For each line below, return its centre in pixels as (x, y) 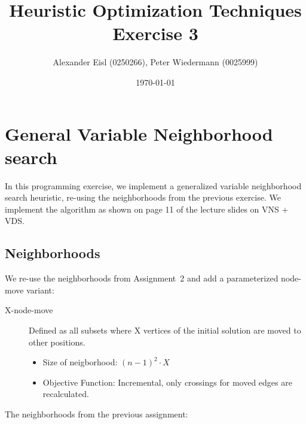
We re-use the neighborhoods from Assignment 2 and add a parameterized (142, 278)
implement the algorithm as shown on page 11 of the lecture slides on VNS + (147, 209)
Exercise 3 (155, 33)
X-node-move (29, 310)
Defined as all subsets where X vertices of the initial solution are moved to (165, 330)
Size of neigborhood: (80, 362)
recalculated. (66, 394)
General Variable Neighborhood (139, 133)
